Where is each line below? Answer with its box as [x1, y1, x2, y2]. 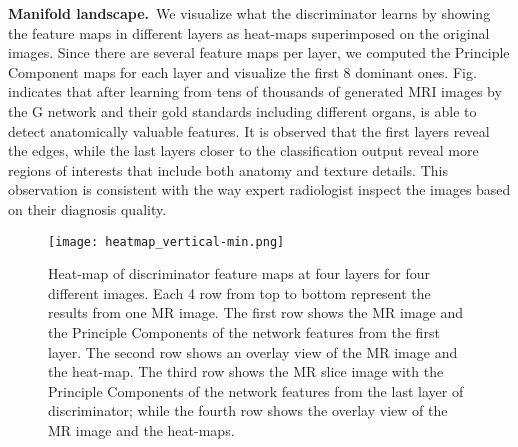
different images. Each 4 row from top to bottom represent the [48, 282, 431, 303]
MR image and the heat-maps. [48, 419, 235, 440]
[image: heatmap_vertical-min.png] [48, 234, 285, 249]
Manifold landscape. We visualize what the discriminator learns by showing [8, 3, 491, 23]
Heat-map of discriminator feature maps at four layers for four [48, 263, 431, 284]
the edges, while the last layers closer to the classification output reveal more [8, 140, 479, 161]
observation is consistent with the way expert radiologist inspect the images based [8, 179, 511, 200]
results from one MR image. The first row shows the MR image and [48, 302, 464, 323]
